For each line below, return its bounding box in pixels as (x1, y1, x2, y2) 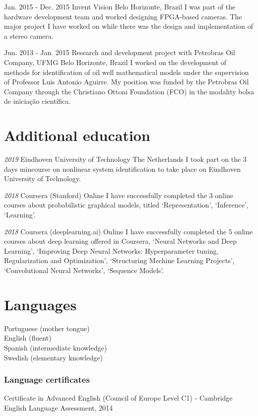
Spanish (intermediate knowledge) (4, 342, 107, 352)
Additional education (4, 125, 150, 145)
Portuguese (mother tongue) (4, 323, 90, 333)
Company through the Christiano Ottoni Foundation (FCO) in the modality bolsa (4, 86, 254, 96)
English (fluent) (4, 333, 52, 343)
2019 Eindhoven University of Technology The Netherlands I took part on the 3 (4, 154, 247, 164)
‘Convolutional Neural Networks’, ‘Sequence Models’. (4, 265, 164, 275)
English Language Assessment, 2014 (4, 402, 113, 413)
